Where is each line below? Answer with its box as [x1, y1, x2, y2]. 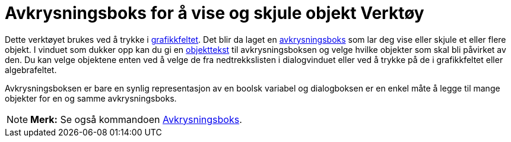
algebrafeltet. [5, 64, 57, 75]
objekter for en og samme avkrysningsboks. [5, 93, 177, 103]
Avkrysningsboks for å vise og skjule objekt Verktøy [5, 3, 424, 23]
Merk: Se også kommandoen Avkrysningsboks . [30, 113, 242, 125]
